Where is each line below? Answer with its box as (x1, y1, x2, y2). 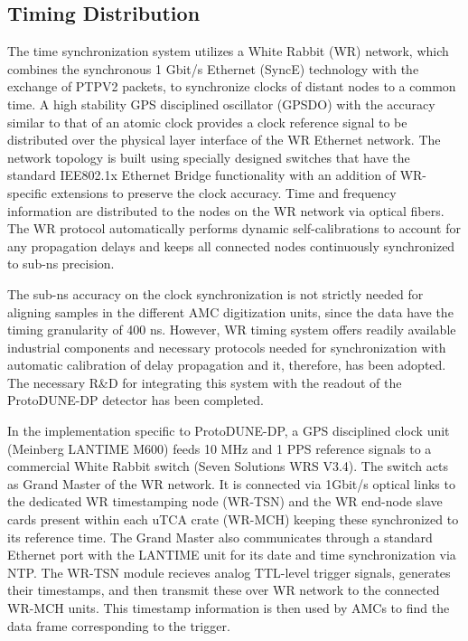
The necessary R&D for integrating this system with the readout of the (7, 372, 402, 391)
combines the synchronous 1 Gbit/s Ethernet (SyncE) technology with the (7, 59, 419, 78)
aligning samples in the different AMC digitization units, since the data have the (7, 302, 454, 321)
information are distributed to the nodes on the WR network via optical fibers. (7, 201, 445, 220)
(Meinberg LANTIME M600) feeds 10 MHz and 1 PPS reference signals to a (7, 438, 432, 457)
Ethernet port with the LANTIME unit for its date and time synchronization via (7, 545, 456, 564)
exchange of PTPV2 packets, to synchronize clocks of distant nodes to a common (7, 77, 456, 96)
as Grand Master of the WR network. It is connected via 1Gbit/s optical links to (7, 474, 455, 493)
